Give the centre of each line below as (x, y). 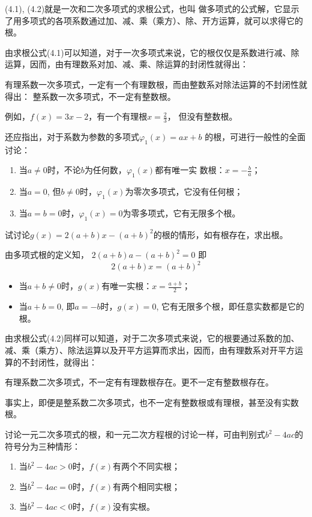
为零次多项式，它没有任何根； (184, 191)
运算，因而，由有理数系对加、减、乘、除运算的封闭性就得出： (127, 64)
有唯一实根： (127, 286)
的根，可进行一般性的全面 (255, 136)
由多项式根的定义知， (47, 255)
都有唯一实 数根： (190, 170)
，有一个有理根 (118, 116)
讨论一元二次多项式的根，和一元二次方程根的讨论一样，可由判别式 (135, 434)
